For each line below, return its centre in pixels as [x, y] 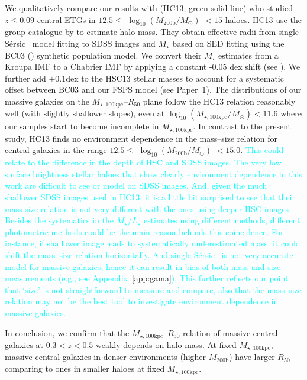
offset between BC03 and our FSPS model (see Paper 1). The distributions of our [153, 90]
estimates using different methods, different [222, 220]
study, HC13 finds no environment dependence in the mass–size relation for [141, 138]
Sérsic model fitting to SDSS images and [80, 43]
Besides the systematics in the [59, 220]
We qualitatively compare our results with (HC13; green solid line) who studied [149, 8]
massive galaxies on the [47, 101]
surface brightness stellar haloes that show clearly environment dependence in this [153, 173]
